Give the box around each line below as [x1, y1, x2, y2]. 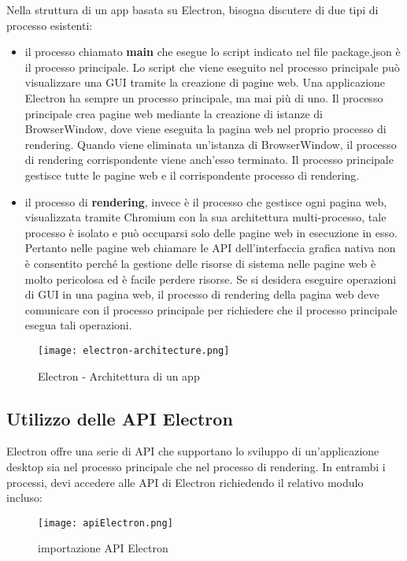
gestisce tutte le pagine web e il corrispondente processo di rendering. [24, 166, 360, 183]
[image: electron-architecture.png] [38, 344, 230, 356]
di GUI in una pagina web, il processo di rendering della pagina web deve [24, 286, 379, 303]
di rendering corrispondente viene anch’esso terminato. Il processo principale [24, 151, 394, 168]
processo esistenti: [6, 17, 93, 33]
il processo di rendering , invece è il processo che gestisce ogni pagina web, [24, 193, 387, 210]
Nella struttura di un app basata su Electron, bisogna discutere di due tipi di [6, 2, 379, 17]
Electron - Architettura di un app [38, 367, 200, 384]
